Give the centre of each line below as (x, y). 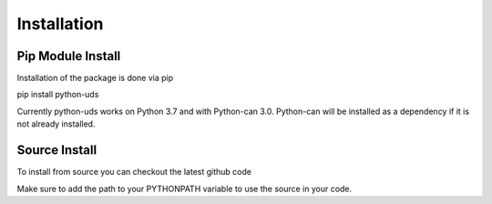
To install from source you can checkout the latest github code (134, 172)
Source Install (57, 150)
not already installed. (56, 124)
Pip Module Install (69, 56)
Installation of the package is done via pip (95, 78)
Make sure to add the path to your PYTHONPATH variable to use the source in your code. (184, 189)
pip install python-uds (58, 95)
